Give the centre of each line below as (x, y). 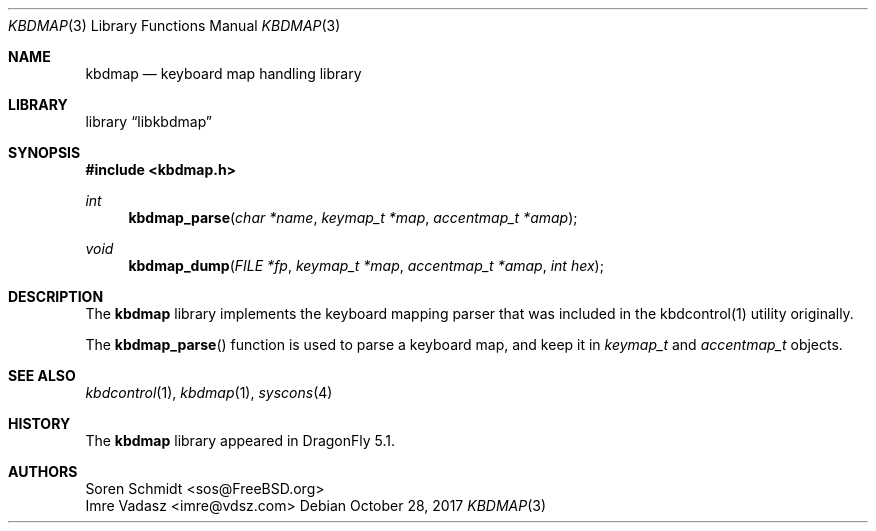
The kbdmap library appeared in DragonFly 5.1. (240, 440)
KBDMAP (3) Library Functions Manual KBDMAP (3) (174, 25)
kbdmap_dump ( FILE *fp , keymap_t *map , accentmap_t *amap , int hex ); (366, 265)
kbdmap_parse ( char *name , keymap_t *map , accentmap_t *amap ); (353, 217)
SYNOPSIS (44, 152)
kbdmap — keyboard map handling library (223, 73)
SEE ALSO (42, 375)
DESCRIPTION (56, 296)
